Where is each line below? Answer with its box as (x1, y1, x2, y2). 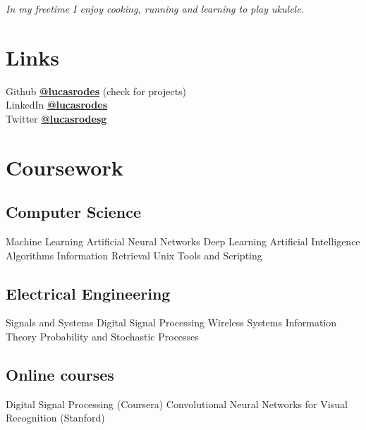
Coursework (6, 152, 123, 181)
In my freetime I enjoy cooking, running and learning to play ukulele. (6, 1, 304, 16)
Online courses (6, 364, 114, 386)
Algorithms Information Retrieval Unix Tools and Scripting (6, 247, 262, 262)
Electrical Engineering (6, 282, 171, 304)
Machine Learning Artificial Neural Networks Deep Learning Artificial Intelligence (6, 234, 360, 249)
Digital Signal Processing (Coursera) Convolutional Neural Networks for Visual (6, 396, 348, 411)
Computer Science (6, 201, 142, 223)
